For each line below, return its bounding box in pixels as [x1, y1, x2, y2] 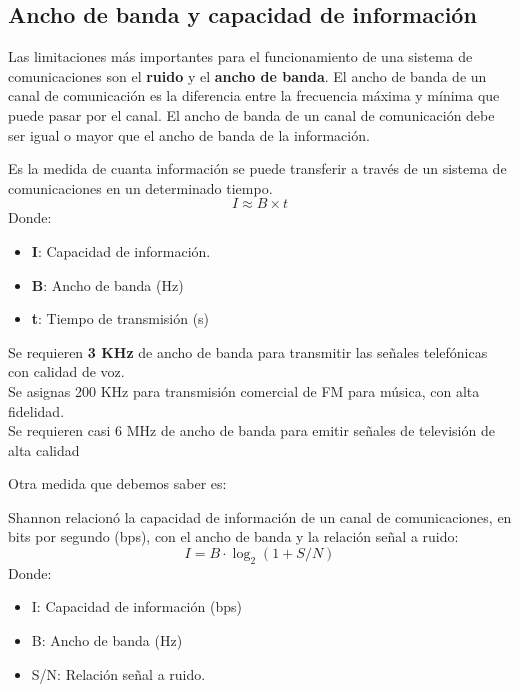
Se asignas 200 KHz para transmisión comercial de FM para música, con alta [8, 380, 480, 401]
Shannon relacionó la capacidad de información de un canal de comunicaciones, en [8, 506, 512, 527]
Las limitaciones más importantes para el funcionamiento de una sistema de [8, 46, 473, 67]
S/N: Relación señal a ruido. [31, 663, 206, 684]
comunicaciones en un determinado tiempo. [8, 177, 273, 198]
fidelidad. [8, 400, 65, 421]
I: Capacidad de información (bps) [31, 596, 242, 617]
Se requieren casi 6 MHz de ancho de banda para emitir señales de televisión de [8, 420, 495, 441]
